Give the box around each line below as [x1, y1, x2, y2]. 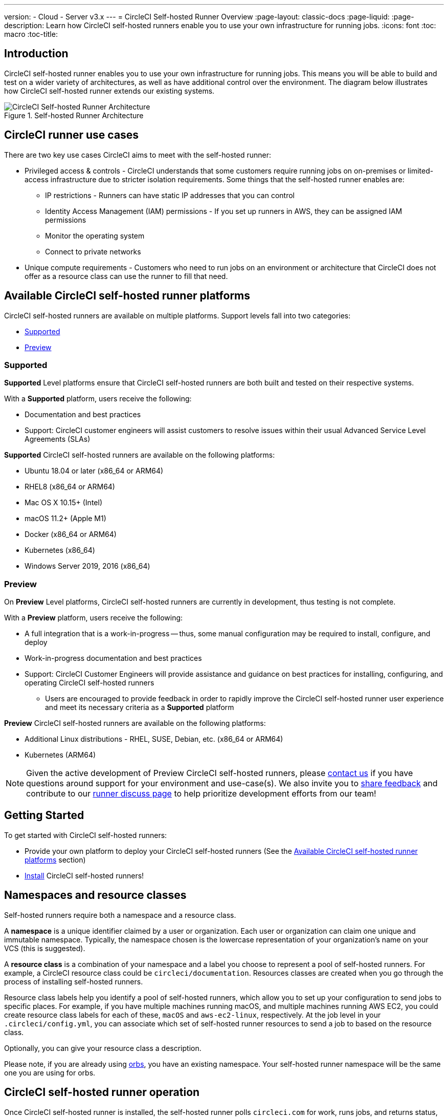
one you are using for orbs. [4, 1068, 96, 1077]
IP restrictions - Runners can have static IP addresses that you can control [45, 190, 295, 200]
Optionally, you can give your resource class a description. [4, 1043, 201, 1052]
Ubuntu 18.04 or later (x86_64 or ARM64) [25, 466, 164, 476]
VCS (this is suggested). [4, 943, 85, 953]
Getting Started [4, 809, 84, 822]
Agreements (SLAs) [25, 435, 91, 444]
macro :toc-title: [4, 30, 58, 38]
